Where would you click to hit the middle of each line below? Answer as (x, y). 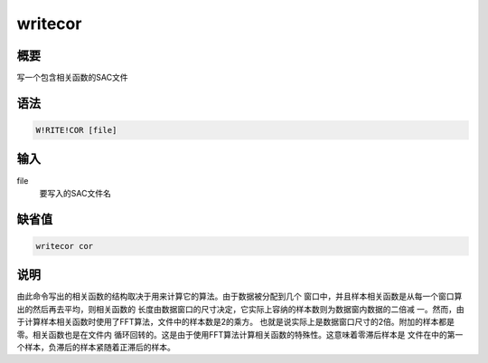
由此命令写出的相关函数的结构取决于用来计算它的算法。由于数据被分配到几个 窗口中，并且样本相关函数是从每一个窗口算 (239, 296)
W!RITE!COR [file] (76, 130)
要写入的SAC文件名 (75, 193)
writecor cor (65, 246)
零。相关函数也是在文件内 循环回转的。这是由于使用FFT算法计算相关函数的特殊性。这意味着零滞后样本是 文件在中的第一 (240, 334)
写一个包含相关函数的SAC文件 (72, 78)
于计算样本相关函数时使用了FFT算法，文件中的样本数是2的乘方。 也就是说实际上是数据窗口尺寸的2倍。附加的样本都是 (236, 322)
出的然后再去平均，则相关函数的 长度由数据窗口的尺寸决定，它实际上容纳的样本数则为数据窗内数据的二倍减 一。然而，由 (240, 309)
